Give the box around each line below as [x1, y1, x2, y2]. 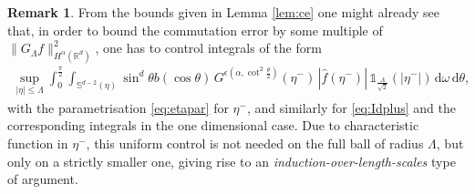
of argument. [7, 169, 78, 189]
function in [7, 133, 68, 152]
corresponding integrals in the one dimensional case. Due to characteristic [7, 116, 419, 135]
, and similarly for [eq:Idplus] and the [246, 97, 456, 117]
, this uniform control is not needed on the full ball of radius [86, 133, 424, 152]
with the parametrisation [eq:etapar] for [7, 97, 229, 117]
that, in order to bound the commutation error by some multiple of [7, 20, 383, 39]
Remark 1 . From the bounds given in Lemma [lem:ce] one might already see [7, 3, 439, 21]
